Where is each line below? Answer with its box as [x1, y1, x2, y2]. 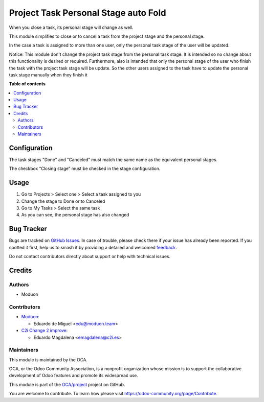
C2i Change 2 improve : [21, 328, 68, 333]
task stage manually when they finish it [9, 71, 88, 78]
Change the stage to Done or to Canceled [21, 198, 105, 204]
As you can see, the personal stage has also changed [21, 212, 130, 218]
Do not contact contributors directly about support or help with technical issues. [9, 254, 171, 260]
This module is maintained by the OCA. [9, 356, 88, 362]
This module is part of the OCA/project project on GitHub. [9, 381, 125, 387]
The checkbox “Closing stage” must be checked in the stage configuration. [9, 166, 161, 171]
